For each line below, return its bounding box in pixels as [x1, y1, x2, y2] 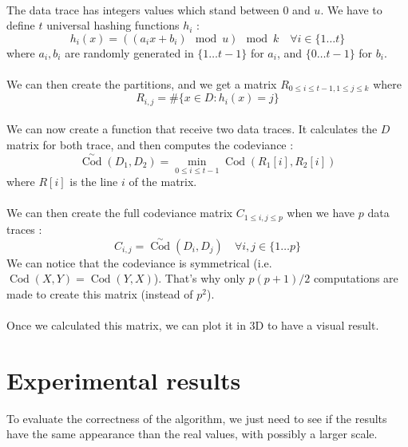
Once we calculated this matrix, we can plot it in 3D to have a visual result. [6, 316, 379, 333]
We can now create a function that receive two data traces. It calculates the [6, 121, 378, 137]
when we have [287, 204, 355, 221]
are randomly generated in [65, 44, 194, 61]
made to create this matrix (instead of [6, 285, 193, 302]
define [6, 17, 35, 34]
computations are [313, 270, 398, 287]
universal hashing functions [46, 17, 180, 34]
